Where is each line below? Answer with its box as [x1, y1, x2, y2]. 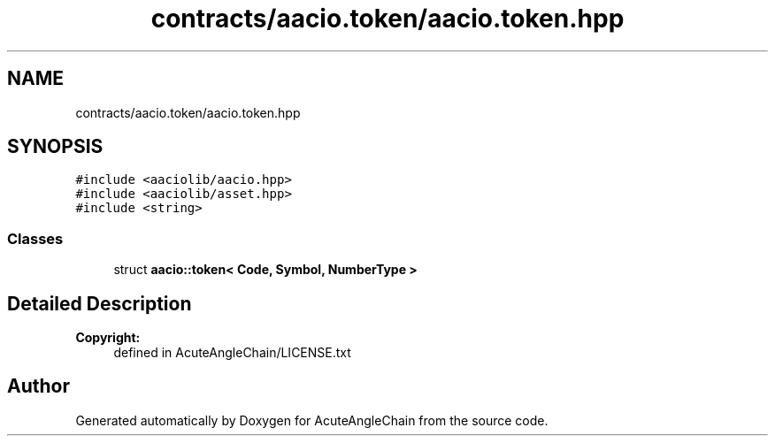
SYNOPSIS [7, 135, 104, 158]
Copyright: [75, 330, 141, 346]
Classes [7, 229, 64, 248]
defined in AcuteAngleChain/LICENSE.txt [113, 345, 351, 361]
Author [7, 375, 70, 398]
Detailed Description [7, 292, 192, 315]
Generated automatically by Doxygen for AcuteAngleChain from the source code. [75, 412, 549, 428]
